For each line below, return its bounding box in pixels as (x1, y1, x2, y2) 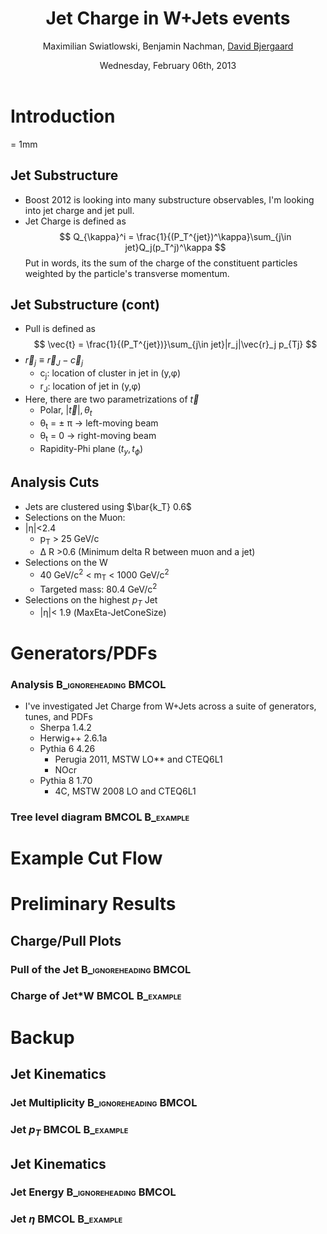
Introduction (10, 105, 116, 127)
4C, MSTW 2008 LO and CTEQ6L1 (54, 785, 197, 797)
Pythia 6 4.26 (39, 742, 96, 754)
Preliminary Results (10, 893, 177, 916)
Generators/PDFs (10, 642, 158, 664)
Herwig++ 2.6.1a (39, 732, 108, 744)
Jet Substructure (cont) (10, 296, 160, 313)
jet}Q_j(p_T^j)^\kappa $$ (124, 241, 227, 253)
